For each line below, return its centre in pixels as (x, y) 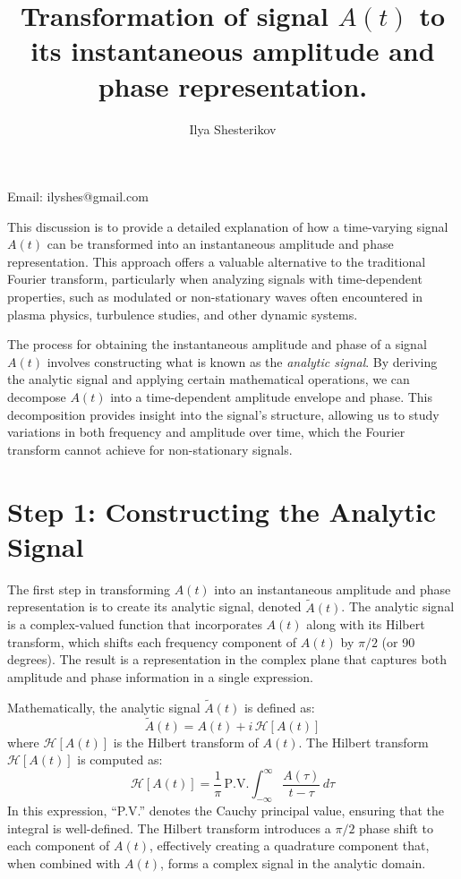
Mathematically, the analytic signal (104, 707)
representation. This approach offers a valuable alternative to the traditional (217, 261)
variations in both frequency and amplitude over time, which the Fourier (206, 432)
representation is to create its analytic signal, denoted (154, 606)
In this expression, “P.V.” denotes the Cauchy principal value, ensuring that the (226, 811)
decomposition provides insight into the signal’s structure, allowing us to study (223, 414)
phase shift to (397, 828)
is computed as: (120, 760)
